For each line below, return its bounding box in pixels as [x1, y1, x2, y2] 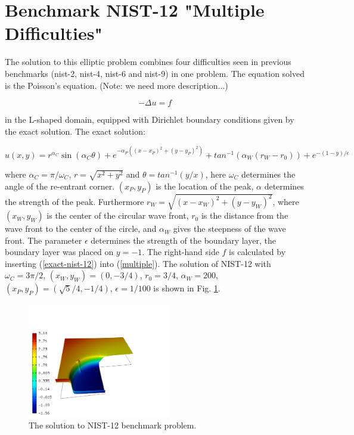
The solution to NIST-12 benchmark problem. [29, 419, 197, 431]
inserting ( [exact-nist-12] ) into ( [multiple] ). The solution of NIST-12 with [5, 257, 271, 269]
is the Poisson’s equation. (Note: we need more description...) [5, 79, 228, 91]
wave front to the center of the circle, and [5, 222, 157, 235]
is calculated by [229, 246, 286, 258]
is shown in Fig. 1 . [153, 282, 221, 294]
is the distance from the [201, 209, 288, 222]
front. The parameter [5, 234, 82, 246]
